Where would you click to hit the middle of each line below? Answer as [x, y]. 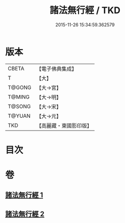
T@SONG [19, 106]
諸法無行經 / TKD [85, 10]
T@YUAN [19, 116]
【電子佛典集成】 [56, 69]
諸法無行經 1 [24, 195]
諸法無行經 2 [25, 214]
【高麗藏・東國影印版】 [64, 125]
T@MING [19, 97]
